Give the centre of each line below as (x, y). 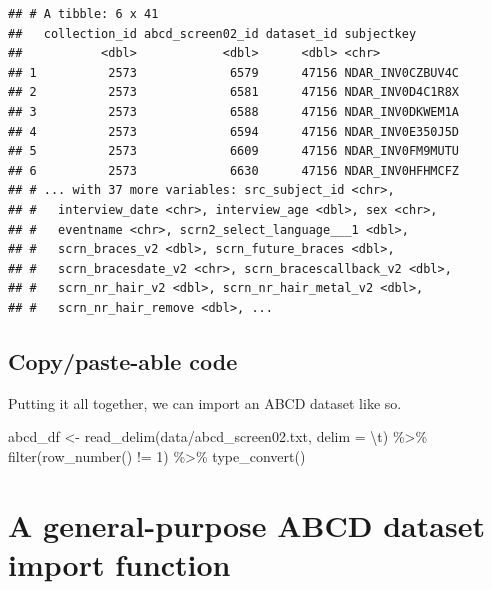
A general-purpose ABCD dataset (246, 524)
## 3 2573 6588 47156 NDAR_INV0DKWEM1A (234, 111)
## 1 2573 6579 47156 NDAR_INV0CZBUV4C (234, 72)
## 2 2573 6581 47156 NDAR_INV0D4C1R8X (234, 92)
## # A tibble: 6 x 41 (83, 14)
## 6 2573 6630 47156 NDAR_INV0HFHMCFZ (234, 170)
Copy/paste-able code (123, 360)
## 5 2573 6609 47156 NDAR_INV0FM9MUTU (234, 151)
